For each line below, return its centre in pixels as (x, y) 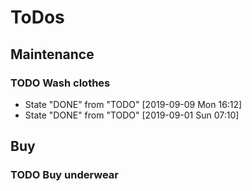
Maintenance (52, 54)
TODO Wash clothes (60, 83)
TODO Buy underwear (65, 175)
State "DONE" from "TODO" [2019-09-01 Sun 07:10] (132, 115)
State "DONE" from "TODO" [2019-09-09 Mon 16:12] (133, 104)
